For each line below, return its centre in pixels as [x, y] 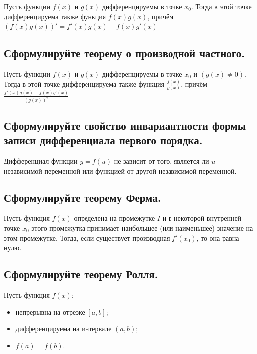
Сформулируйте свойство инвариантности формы [125, 125]
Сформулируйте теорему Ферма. [83, 197]
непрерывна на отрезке [50, 311]
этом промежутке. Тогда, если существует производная [87, 237]
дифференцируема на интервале [64, 328]
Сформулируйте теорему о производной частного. [124, 53]
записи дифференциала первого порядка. [103, 140]
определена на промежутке [114, 218]
